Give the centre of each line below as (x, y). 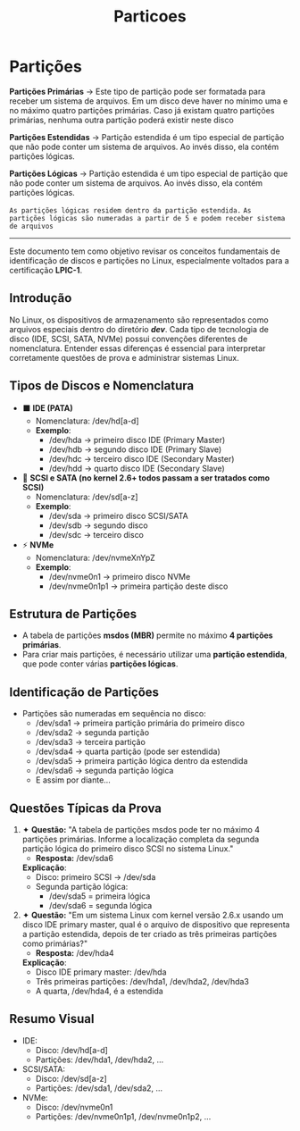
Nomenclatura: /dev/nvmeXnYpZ (96, 557)
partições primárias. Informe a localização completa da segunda (141, 839)
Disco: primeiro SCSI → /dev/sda (96, 877)
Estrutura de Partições (73, 614)
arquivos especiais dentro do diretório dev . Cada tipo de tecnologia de (139, 329)
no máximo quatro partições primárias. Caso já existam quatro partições (142, 110)
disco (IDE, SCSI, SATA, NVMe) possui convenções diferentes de (129, 339)
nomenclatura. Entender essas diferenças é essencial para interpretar (137, 348)
